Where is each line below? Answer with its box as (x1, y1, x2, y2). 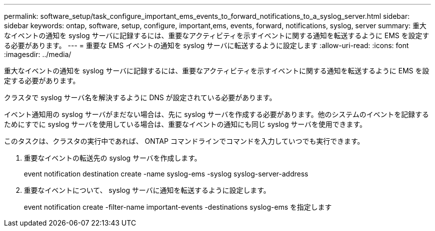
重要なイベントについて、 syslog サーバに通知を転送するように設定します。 (24, 186, 271, 194)
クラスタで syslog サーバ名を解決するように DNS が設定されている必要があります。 (4, 93, 277, 102)
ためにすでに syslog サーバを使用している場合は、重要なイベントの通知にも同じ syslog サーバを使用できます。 (4, 120, 366, 128)
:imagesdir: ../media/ (4, 50, 72, 58)
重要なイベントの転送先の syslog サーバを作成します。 (24, 154, 202, 162)
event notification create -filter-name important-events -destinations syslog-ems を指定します (24, 203, 332, 211)
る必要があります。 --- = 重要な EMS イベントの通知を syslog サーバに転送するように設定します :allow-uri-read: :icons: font (4, 41, 409, 50)
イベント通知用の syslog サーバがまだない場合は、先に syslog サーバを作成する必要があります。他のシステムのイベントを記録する (4, 110, 429, 118)
